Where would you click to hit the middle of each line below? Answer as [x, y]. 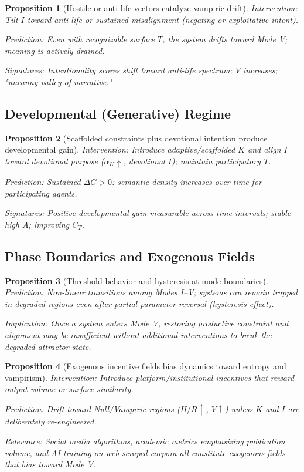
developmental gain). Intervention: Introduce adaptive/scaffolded [120, 149]
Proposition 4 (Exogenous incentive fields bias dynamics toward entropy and [146, 366]
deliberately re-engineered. [51, 421]
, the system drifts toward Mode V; [225, 39]
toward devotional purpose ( [54, 161]
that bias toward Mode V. [50, 464]
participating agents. [41, 193]
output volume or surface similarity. [69, 389]
